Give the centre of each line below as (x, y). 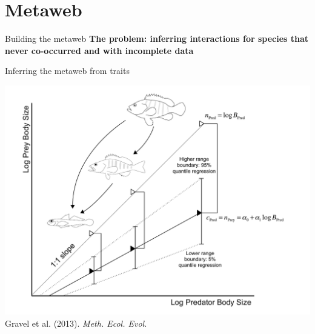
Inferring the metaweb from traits (67, 71)
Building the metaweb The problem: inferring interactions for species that (157, 38)
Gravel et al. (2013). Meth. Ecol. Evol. (76, 323)
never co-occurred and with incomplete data (99, 50)
